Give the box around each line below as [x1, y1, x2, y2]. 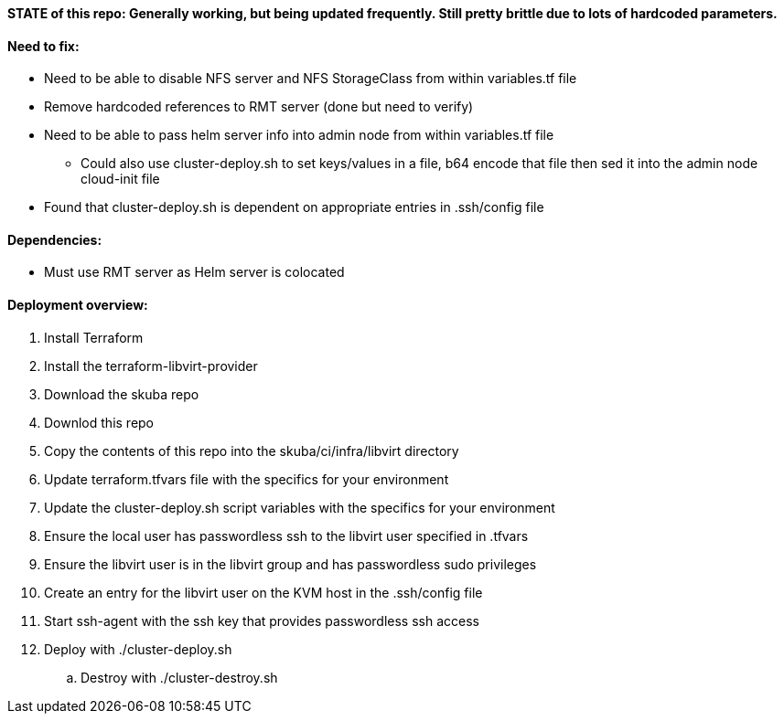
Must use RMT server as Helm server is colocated [44, 264, 345, 281]
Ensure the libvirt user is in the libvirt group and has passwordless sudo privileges [44, 556, 537, 572]
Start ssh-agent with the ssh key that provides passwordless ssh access [44, 612, 479, 629]
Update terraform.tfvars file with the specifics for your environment [44, 471, 449, 487]
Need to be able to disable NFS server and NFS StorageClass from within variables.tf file [44, 70, 577, 87]
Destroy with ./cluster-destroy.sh [81, 669, 278, 685]
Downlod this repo [44, 414, 155, 430]
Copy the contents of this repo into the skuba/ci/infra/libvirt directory [44, 442, 459, 459]
